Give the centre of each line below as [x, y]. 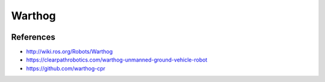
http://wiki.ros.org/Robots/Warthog [70, 52]
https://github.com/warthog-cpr [66, 68]
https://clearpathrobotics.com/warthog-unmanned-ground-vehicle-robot [117, 60]
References [33, 37]
